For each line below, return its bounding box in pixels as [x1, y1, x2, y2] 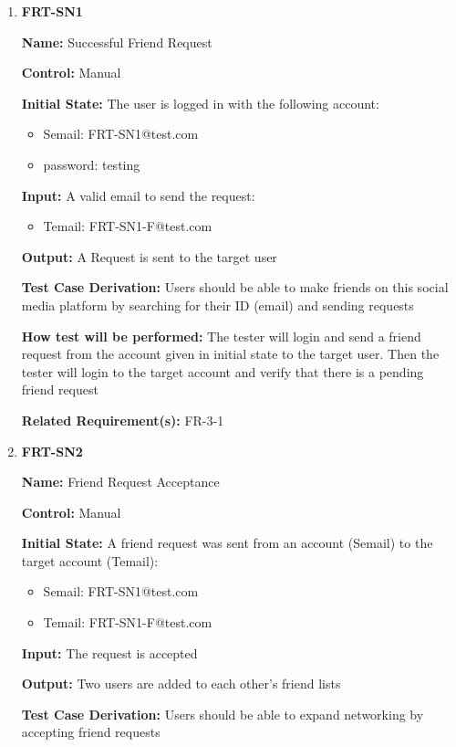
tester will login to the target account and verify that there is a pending [21, 362, 424, 381]
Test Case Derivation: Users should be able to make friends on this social [21, 278, 449, 297]
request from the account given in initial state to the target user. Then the [21, 344, 440, 363]
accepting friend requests [21, 722, 161, 742]
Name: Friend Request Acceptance [21, 472, 220, 491]
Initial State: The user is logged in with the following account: [21, 93, 379, 112]
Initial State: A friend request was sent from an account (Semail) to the [21, 533, 433, 552]
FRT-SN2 [21, 441, 83, 460]
